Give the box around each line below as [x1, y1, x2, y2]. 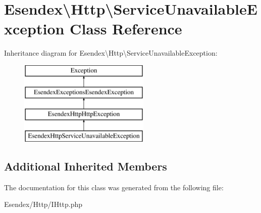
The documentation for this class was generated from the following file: [4, 182, 224, 192]
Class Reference [70, 18, 182, 39]
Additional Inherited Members [4, 158, 167, 174]
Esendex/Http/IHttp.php [4, 199, 83, 209]
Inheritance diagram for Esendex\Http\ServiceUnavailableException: [4, 48, 218, 58]
